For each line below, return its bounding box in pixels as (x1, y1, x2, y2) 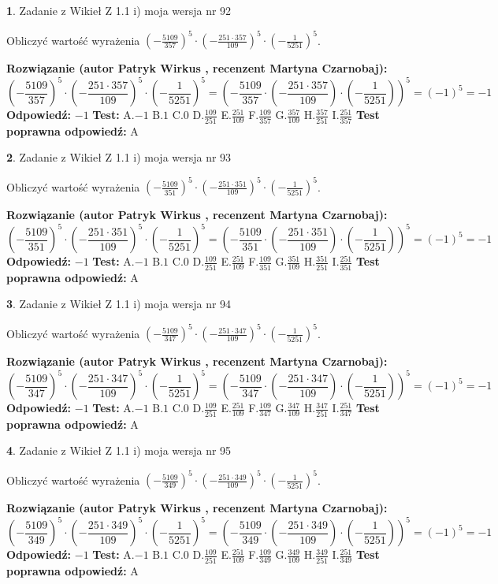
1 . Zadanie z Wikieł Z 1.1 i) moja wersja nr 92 (6, 2, 232, 18)
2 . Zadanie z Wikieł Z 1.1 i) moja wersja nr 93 (6, 149, 232, 166)
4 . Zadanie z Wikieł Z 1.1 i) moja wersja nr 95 (6, 442, 232, 459)
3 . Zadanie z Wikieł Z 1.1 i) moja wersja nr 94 (6, 296, 232, 312)
